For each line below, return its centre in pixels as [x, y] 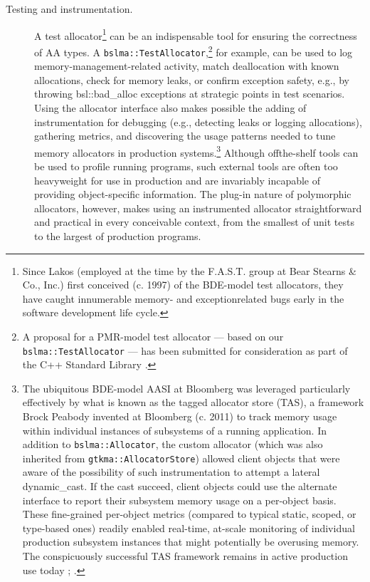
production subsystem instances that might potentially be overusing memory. [191, 542]
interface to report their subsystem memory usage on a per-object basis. [179, 500]
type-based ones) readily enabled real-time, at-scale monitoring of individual [189, 528]
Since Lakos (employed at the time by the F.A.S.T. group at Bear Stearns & [189, 270]
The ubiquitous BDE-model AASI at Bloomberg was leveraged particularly [186, 388]
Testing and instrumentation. [69, 9]
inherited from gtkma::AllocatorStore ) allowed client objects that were [181, 458]
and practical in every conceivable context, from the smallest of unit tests [194, 222]
